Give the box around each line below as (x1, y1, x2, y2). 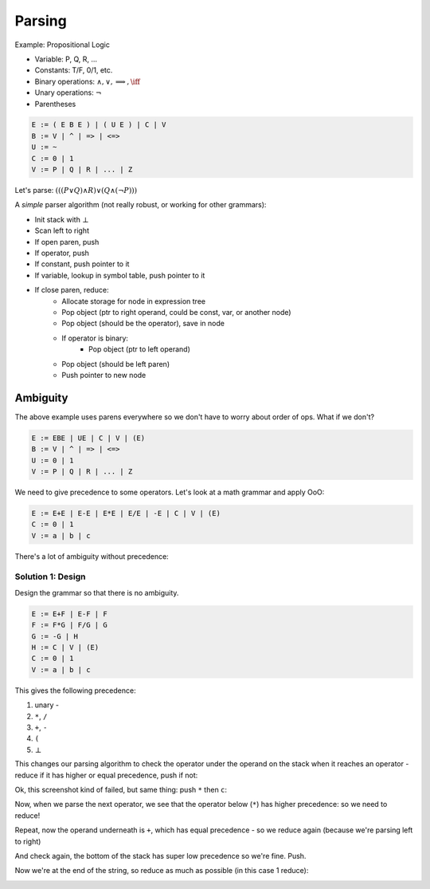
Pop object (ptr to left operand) (88, 344, 191, 354)
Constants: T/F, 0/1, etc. (34, 65, 113, 75)
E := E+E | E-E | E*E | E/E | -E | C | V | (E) (31, 509, 221, 517)
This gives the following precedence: (14, 686, 136, 695)
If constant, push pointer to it (34, 259, 130, 269)
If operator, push (34, 248, 89, 258)
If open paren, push (34, 237, 100, 246)
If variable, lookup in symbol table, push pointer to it (34, 270, 205, 280)
